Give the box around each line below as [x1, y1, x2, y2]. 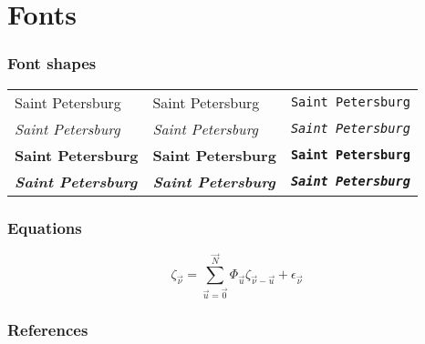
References [7, 318, 88, 340]
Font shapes [7, 52, 97, 75]
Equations [7, 216, 82, 238]
